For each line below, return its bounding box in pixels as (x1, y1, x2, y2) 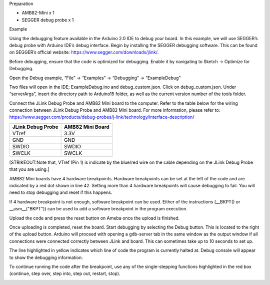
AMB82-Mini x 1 (21, 10, 55, 16)
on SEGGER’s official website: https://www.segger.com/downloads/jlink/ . (9, 49, 159, 55)
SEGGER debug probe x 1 (21, 17, 74, 23)
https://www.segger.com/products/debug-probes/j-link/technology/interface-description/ (9, 114, 194, 120)
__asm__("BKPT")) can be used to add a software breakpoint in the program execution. (9, 206, 187, 212)
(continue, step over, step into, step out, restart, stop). (9, 270, 120, 276)
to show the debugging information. (9, 254, 83, 260)
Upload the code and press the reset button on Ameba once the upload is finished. (9, 215, 180, 221)
